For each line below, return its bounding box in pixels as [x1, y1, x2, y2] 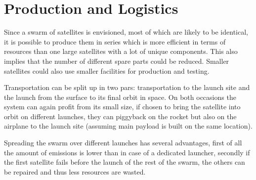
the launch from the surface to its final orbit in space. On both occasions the [4, 91, 236, 102]
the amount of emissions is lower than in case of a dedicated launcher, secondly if [4, 147, 250, 157]
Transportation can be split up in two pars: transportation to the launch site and [4, 82, 250, 92]
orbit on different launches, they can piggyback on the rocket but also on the [4, 111, 237, 121]
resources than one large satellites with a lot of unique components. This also [4, 46, 238, 56]
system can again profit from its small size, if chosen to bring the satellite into [4, 101, 241, 112]
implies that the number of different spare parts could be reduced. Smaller [4, 55, 229, 66]
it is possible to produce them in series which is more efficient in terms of [4, 36, 226, 46]
